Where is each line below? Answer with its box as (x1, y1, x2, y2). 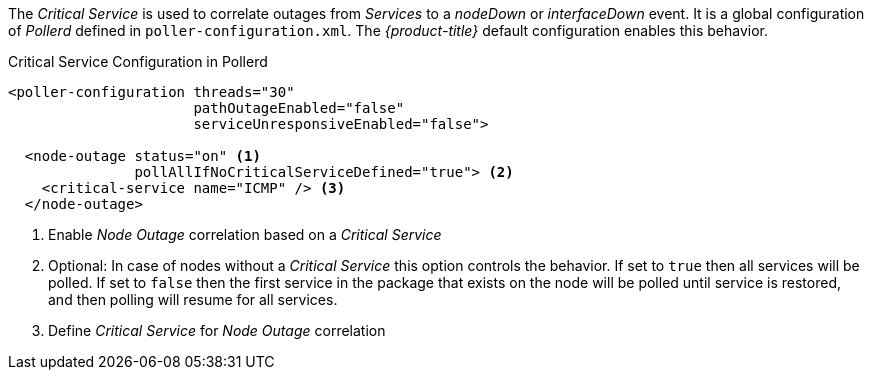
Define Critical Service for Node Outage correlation (48, 322, 386, 339)
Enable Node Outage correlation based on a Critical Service (48, 226, 442, 243)
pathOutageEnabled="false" (193, 100, 405, 116)
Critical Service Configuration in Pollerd (8, 53, 268, 70)
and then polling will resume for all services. (48, 291, 338, 308)
